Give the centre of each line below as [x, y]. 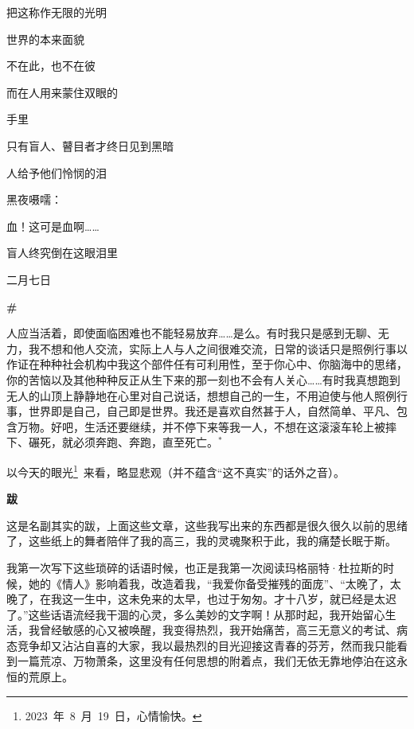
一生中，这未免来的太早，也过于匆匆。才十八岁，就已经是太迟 [234, 599]
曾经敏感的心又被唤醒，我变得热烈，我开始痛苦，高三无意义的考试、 [218, 630]
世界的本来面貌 [45, 39]
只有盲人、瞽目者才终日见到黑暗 [90, 145]
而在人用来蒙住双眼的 [62, 92]
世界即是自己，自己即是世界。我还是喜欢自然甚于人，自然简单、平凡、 [212, 411]
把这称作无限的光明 [57, 12]
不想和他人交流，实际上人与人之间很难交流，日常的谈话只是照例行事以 [223, 348]
